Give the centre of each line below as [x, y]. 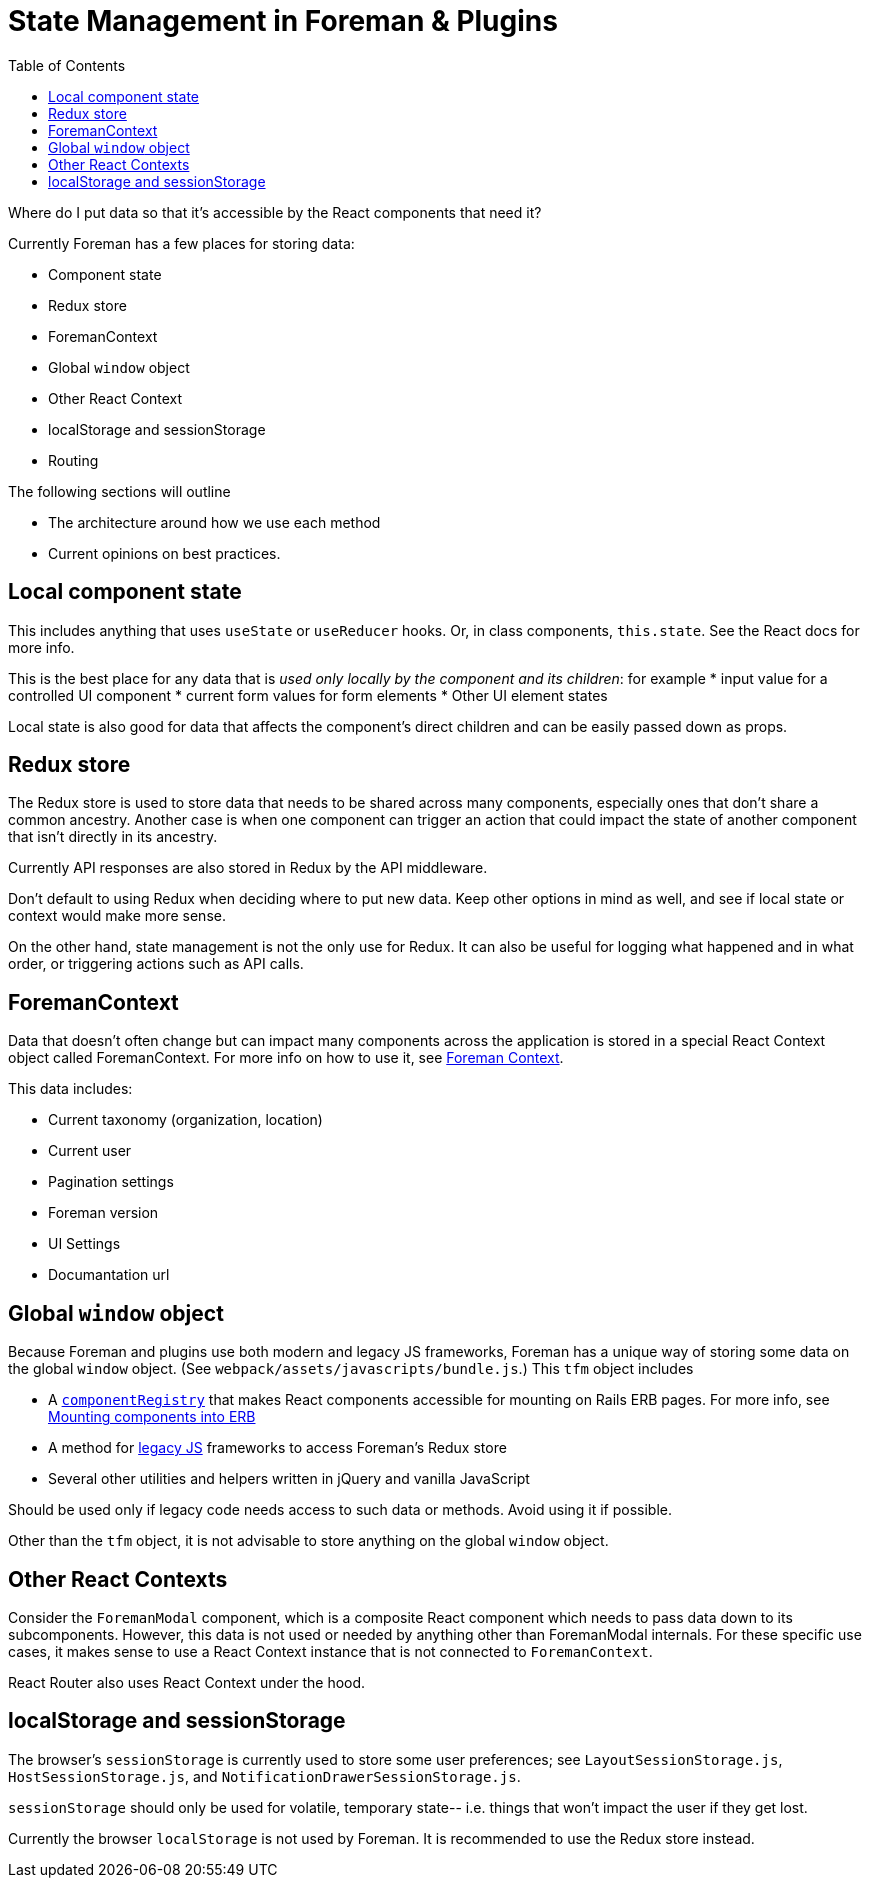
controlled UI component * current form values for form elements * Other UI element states [308, 695]
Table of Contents [67, 65]
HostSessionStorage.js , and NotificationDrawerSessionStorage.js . [264, 1776]
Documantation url [109, 1275]
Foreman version [103, 1213]
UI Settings [84, 1244]
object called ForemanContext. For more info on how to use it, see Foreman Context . [286, 1058]
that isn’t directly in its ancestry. [113, 837]
